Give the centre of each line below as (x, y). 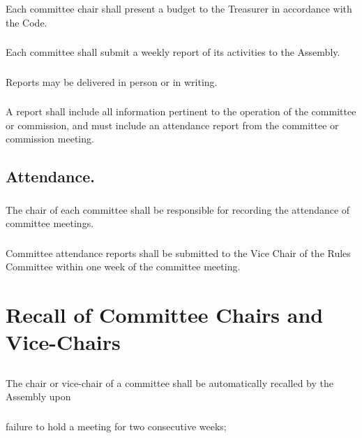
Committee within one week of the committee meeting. (123, 267)
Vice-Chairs (63, 342)
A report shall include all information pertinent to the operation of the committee (181, 111)
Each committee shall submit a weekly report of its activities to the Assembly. (173, 52)
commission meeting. (50, 139)
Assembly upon (38, 396)
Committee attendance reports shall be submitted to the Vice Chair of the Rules (178, 253)
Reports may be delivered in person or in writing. (112, 81)
